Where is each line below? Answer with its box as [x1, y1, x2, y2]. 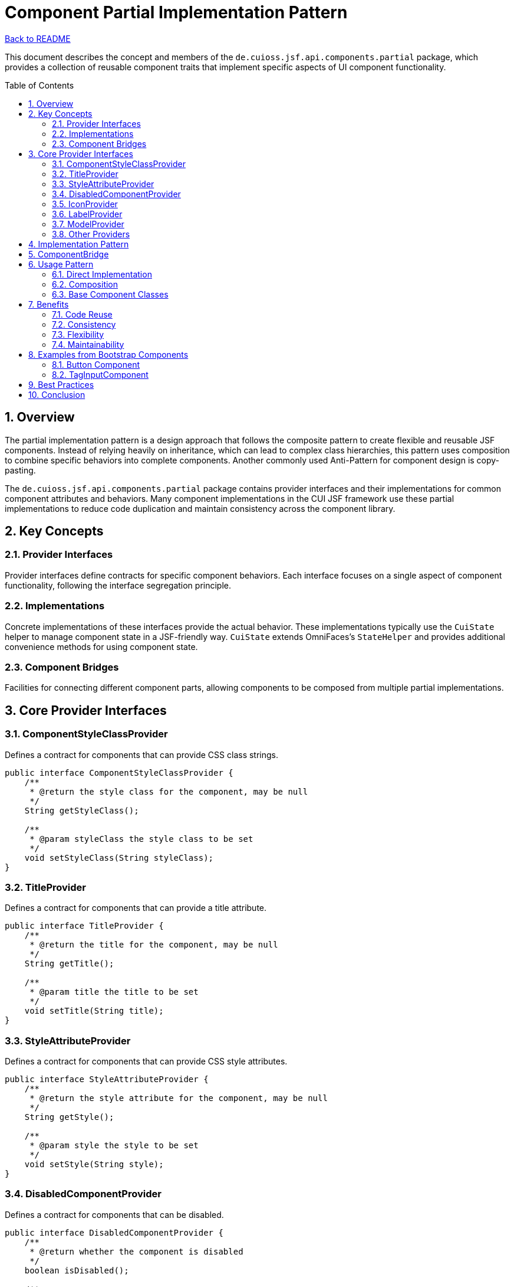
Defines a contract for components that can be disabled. [5, 1209, 224, 1220]
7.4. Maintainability [52, 339, 124, 349]
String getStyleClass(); [24, 805, 139, 815]
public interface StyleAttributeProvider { [5, 1074, 209, 1085]
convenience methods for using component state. [5, 641, 198, 652]
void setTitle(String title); [24, 1006, 164, 1016]
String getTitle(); [24, 959, 114, 969]
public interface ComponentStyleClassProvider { [5, 767, 233, 778]
